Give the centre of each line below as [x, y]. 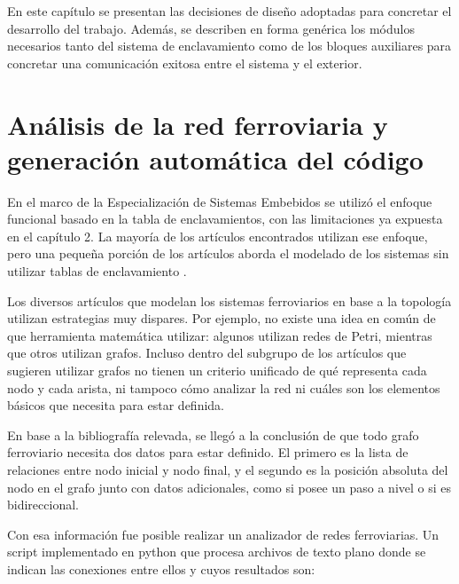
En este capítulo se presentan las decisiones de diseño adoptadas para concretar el [229, 11]
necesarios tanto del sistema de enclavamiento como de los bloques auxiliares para [229, 46]
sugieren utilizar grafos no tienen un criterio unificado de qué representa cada [217, 371]
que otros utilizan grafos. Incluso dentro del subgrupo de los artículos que [207, 353]
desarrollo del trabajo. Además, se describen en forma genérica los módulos [211, 28]
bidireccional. [43, 505]
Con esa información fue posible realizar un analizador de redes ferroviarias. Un [223, 534]
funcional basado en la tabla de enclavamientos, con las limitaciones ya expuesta [225, 219]
